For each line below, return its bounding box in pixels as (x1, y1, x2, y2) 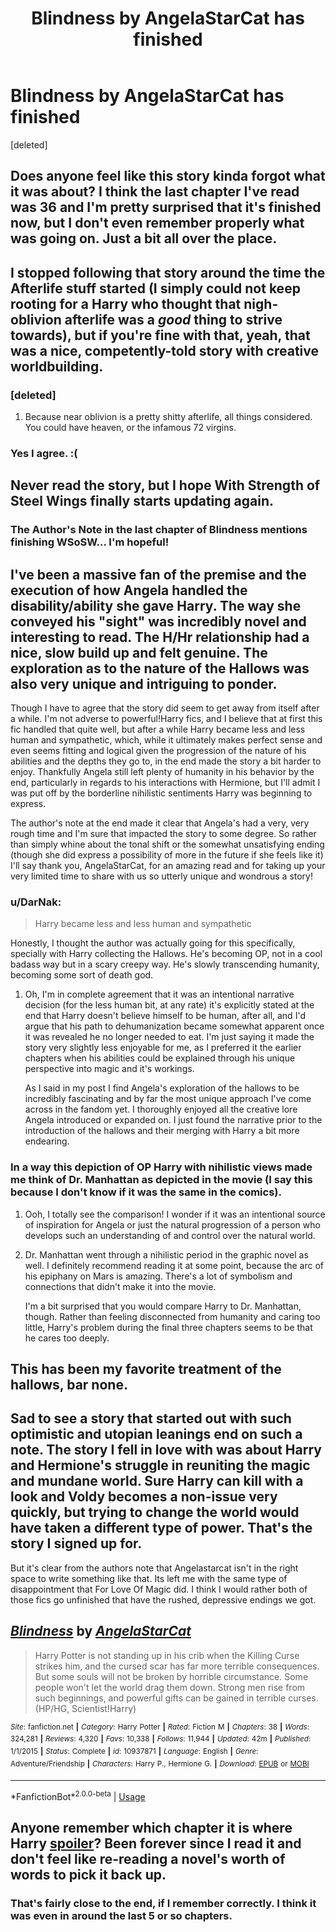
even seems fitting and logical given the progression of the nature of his (10, 745, 307, 757)
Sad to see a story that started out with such (10, 1410, 292, 1427)
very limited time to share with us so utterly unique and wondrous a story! (10, 870, 313, 882)
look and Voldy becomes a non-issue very (10, 1488, 278, 1506)
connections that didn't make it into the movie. (24, 1280, 217, 1292)
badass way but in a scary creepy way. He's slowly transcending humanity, (10, 958, 320, 971)
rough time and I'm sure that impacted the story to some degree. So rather (10, 828, 317, 840)
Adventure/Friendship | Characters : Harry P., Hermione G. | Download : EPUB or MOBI (10, 1758, 310, 1769)
